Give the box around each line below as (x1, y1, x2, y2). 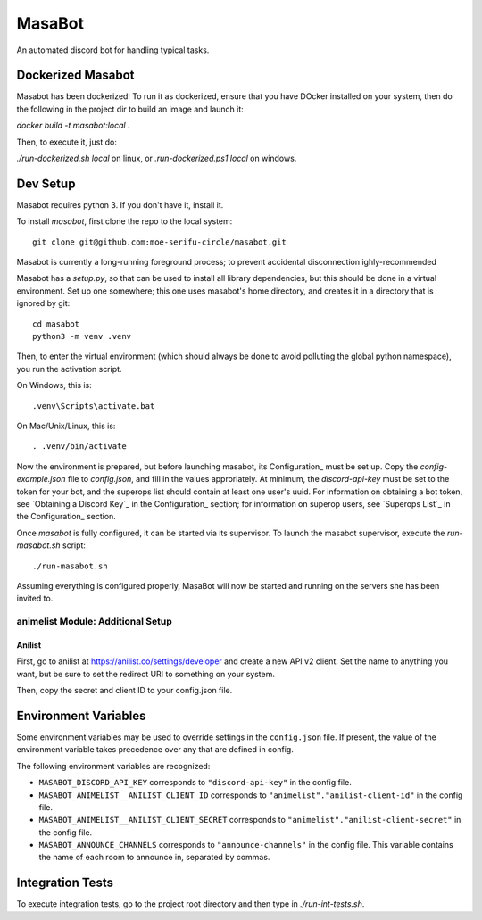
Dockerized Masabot (16, 68, 135, 83)
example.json (16, 474, 66, 485)
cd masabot (32, 319, 80, 329)
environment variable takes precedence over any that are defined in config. (16, 744, 294, 755)
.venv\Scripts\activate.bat (32, 401, 155, 410)
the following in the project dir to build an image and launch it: (16, 104, 245, 114)
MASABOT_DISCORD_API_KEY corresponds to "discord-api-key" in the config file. (38, 777, 352, 788)
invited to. (16, 593, 54, 604)
